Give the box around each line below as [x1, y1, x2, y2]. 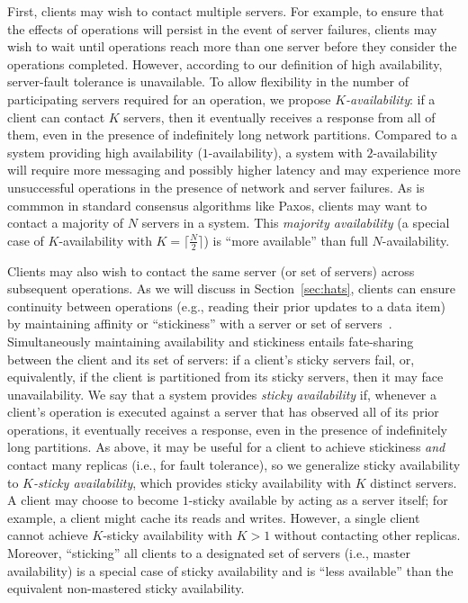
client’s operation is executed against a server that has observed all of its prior [7, 402, 439, 421]
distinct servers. [370, 472, 457, 491]
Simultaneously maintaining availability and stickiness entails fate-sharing [7, 331, 414, 350]
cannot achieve [7, 526, 88, 544]
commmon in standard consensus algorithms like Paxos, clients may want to [7, 195, 427, 214]
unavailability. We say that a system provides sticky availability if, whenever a [7, 384, 437, 403]
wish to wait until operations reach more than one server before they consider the [7, 37, 457, 56]
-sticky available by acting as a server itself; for [188, 490, 448, 509]
